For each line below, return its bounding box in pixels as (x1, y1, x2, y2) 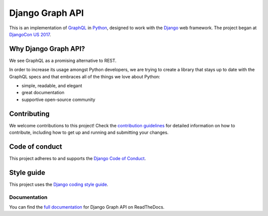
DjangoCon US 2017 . (9, 31, 52, 37)
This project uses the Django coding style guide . (9, 181, 109, 187)
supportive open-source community (21, 97, 95, 103)
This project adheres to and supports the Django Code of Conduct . (9, 156, 146, 161)
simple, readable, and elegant (21, 83, 82, 89)
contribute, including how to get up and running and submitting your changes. (9, 129, 169, 136)
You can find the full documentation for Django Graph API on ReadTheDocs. (9, 204, 165, 210)
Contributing (9, 109, 50, 118)
